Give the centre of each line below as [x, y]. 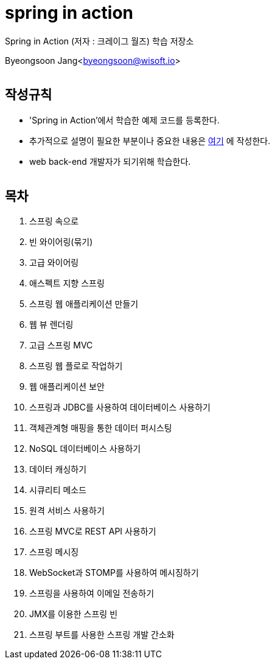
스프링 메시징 [54, 552]
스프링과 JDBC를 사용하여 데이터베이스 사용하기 [120, 407]
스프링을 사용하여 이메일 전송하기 [92, 593]
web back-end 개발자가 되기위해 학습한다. [110, 161]
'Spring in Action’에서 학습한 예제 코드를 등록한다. [124, 120]
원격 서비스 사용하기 [67, 511]
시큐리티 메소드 [58, 490]
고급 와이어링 [54, 263]
